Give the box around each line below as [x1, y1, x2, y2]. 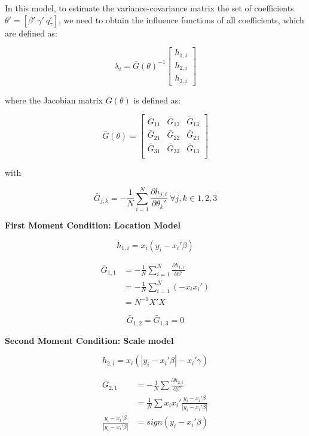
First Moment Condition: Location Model [5, 219, 180, 231]
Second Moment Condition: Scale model [5, 334, 174, 346]
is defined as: [133, 93, 181, 106]
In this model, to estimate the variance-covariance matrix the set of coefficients [5, 2, 294, 14]
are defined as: [5, 26, 58, 39]
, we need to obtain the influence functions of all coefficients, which [58, 13, 304, 26]
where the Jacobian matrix [5, 93, 103, 106]
